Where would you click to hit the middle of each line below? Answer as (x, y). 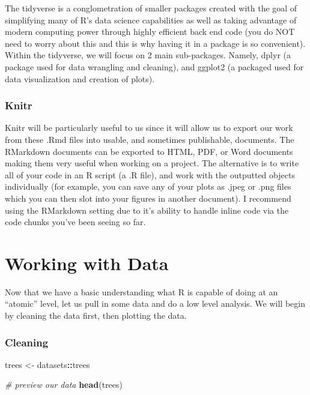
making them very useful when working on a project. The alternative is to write (152, 163)
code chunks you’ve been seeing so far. (75, 222)
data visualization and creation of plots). (80, 78)
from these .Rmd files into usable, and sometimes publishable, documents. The (150, 139)
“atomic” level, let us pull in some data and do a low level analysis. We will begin (155, 303)
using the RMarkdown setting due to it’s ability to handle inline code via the (147, 210)
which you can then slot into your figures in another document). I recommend (148, 198)
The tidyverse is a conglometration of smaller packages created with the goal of (151, 8)
